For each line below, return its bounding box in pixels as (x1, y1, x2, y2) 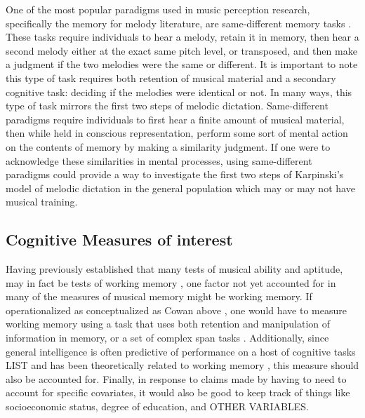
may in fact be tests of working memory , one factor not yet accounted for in (6, 275, 336, 290)
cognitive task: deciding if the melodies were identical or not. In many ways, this (6, 84, 352, 99)
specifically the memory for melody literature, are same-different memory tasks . (6, 15, 352, 30)
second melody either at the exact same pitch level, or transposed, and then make (6, 43, 357, 58)
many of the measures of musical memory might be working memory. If (6, 289, 312, 304)
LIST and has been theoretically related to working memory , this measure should (6, 358, 359, 372)
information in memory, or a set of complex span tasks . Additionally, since (6, 330, 329, 345)
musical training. (6, 194, 78, 209)
